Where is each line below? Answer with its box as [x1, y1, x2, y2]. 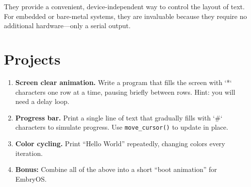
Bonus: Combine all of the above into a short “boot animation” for [15, 164, 217, 174]
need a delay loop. [15, 96, 69, 106]
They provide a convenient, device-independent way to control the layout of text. [4, 1, 245, 11]
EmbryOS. [15, 173, 47, 184]
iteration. [15, 148, 43, 158]
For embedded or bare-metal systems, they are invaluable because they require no [4, 11, 247, 21]
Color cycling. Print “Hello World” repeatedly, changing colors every [15, 138, 225, 148]
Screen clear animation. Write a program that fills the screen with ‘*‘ [15, 77, 232, 87]
